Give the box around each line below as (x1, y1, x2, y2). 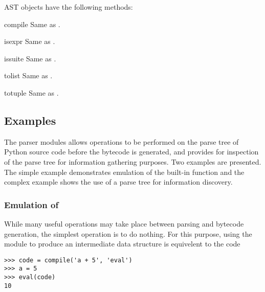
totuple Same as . (4, 87, 59, 98)
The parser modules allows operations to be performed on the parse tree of (4, 136, 239, 147)
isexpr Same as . (4, 36, 55, 47)
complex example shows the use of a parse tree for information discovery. (4, 176, 233, 187)
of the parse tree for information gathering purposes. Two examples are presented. (4, 156, 261, 167)
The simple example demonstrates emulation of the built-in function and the (4, 166, 245, 177)
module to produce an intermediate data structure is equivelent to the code (4, 238, 240, 249)
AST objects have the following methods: (4, 2, 133, 12)
